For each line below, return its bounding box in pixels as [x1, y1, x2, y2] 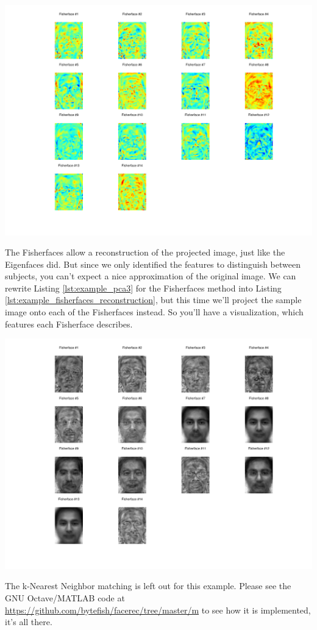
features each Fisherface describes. [5, 317, 133, 330]
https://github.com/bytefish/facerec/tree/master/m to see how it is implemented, [5, 603, 311, 616]
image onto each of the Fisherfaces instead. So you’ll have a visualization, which [5, 306, 304, 318]
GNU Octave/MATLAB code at [5, 591, 125, 604]
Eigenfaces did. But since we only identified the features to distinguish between [5, 257, 301, 270]
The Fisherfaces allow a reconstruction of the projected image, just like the [5, 246, 285, 259]
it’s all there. [5, 615, 52, 628]
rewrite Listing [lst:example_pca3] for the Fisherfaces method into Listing [5, 281, 282, 294]
